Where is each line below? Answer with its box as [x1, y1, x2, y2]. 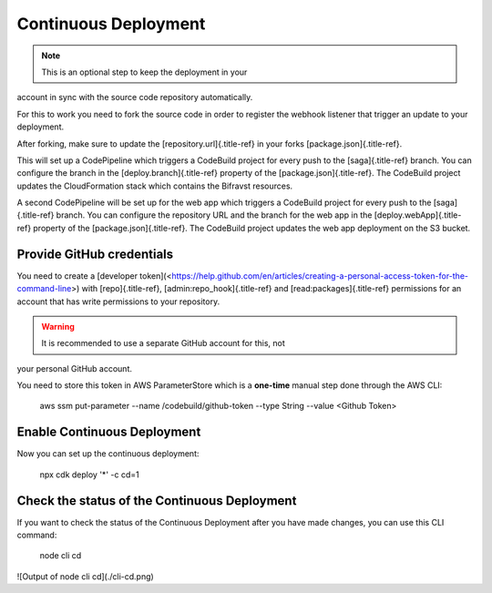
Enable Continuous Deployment [16, 424, 201, 440]
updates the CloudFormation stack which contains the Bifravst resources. [16, 180, 293, 191]
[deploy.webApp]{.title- [374, 210, 462, 220]
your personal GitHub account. [16, 363, 132, 373]
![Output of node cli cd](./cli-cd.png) [16, 570, 154, 582]
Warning [41, 321, 75, 332]
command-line [16, 283, 72, 294]
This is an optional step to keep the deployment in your [41, 66, 248, 77]
